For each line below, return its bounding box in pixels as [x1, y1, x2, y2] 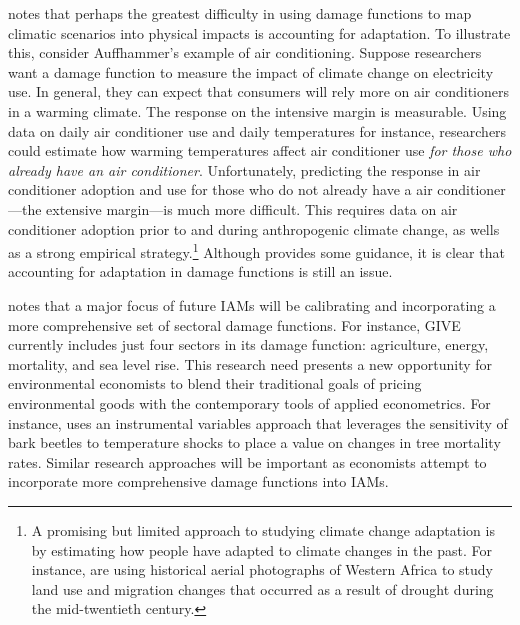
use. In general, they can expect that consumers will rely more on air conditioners [8, 81, 510, 102]
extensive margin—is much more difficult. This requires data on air [46, 198, 458, 219]
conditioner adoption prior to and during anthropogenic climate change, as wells [8, 218, 500, 239]
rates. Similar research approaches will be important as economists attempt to [8, 451, 487, 472]
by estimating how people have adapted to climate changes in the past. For [31, 539, 492, 560]
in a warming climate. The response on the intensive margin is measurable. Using [8, 100, 507, 121]
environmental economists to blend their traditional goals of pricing [8, 373, 422, 394]
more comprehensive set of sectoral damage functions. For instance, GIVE [8, 314, 461, 335]
